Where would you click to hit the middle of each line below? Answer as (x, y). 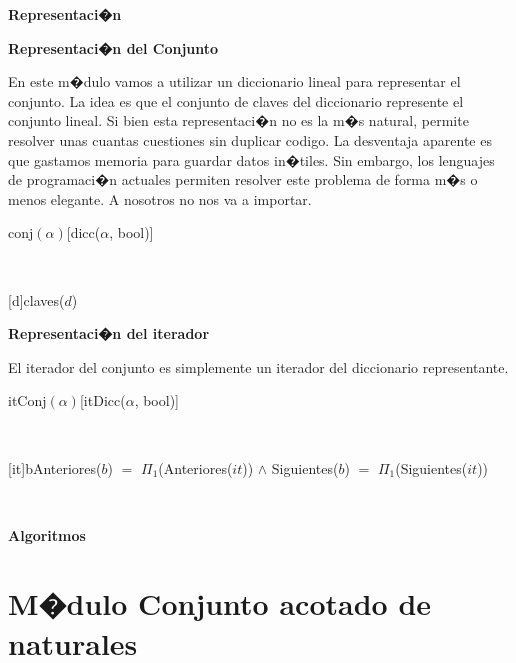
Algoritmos (47, 534)
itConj (27, 400)
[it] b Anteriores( (55, 467)
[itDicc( (102, 400)
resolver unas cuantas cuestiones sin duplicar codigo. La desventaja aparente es (250, 139)
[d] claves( (36, 299)
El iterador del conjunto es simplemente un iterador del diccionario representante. (258, 366)
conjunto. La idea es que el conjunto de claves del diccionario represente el (236, 100)
